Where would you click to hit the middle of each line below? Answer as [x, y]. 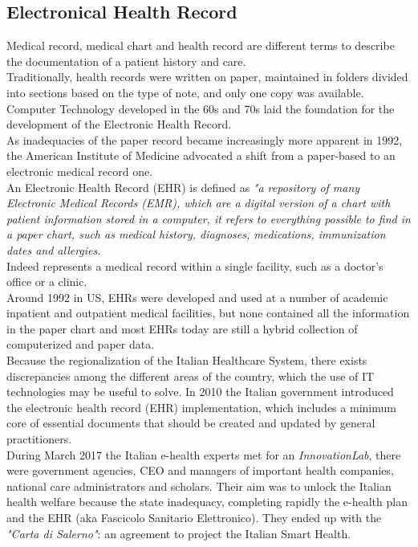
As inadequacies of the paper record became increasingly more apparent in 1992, [205, 139]
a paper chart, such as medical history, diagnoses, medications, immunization [196, 234]
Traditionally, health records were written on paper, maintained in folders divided [207, 77]
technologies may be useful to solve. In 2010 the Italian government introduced [200, 392]
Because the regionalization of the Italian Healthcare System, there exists [187, 360]
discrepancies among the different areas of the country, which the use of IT [191, 376]
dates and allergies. [54, 249]
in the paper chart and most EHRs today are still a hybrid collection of [182, 328]
